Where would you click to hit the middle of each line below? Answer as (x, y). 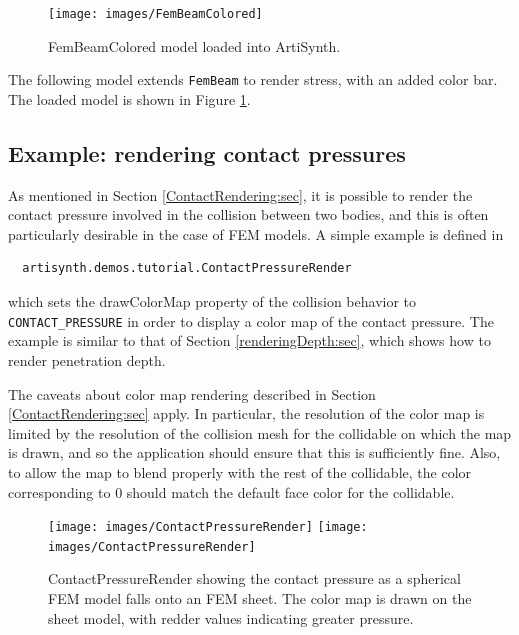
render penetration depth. (87, 359)
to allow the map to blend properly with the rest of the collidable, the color (240, 471)
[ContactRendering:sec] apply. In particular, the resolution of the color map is (246, 413)
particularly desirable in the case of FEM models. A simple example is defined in (256, 233)
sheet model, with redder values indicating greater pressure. (231, 617)
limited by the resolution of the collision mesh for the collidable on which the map (260, 432)
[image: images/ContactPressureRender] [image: (208, 527)
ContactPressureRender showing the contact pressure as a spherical (254, 578)
